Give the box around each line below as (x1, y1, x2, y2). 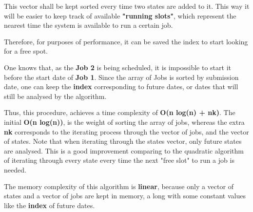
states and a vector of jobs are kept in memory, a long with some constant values (4, 191, 246, 201)
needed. (4, 164, 26, 174)
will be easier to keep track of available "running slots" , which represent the (4, 10, 236, 20)
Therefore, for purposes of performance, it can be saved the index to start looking (4, 36, 248, 46)
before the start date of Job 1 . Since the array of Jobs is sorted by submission (4, 72, 239, 82)
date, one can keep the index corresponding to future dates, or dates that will (4, 81, 238, 92)
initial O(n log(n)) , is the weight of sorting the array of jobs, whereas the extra (4, 116, 245, 127)
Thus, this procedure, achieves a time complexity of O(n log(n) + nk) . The (4, 107, 235, 117)
